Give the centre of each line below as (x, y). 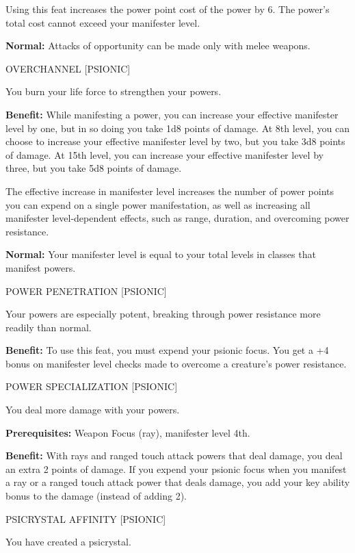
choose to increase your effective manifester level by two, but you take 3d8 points (175, 141)
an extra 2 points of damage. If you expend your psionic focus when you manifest (176, 468)
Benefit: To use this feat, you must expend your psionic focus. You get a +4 (167, 350)
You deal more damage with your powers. (93, 410)
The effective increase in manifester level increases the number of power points (170, 191)
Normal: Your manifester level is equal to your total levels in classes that (161, 254)
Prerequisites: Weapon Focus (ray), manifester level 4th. (128, 432)
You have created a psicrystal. (68, 542)
